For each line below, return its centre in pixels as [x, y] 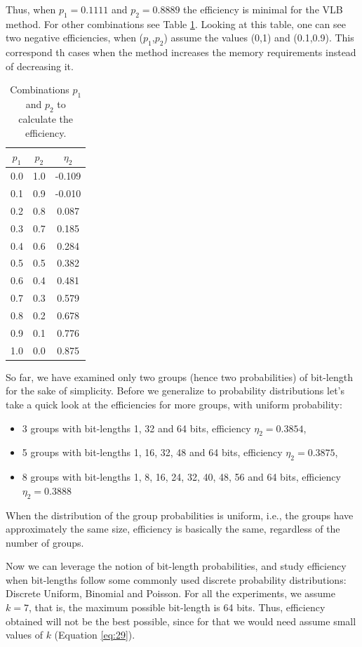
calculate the [46, 118]
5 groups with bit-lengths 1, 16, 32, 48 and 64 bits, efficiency [152, 452]
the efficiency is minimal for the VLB [263, 9]
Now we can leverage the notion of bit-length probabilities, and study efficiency [176, 566]
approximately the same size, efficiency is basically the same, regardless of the [173, 529]
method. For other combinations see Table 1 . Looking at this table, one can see [176, 24]
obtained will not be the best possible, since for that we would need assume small [181, 621]
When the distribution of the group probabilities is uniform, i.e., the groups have [180, 515]
